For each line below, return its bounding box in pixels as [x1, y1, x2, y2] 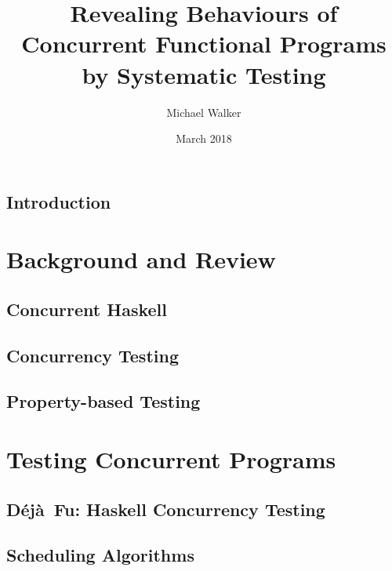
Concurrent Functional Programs [21, 27, 387, 60]
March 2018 [176, 130, 232, 147]
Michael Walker [166, 104, 241, 120]
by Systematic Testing [82, 58, 326, 90]
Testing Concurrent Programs [6, 442, 336, 475]
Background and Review [6, 243, 276, 275]
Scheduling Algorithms [6, 543, 194, 567]
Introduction [6, 189, 111, 213]
